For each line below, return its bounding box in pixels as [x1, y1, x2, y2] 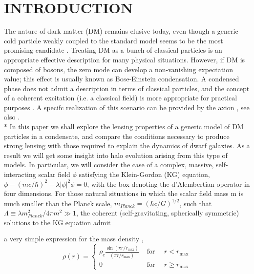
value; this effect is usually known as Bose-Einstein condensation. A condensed [4, 74, 239, 84]
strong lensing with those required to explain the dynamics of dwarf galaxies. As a [4, 140, 250, 151]
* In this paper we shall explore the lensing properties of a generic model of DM [4, 121, 244, 132]
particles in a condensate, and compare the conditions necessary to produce [4, 131, 230, 141]
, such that [179, 198, 212, 208]
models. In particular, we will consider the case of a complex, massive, [4, 159, 214, 170]
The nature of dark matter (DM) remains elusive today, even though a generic [4, 26, 238, 36]
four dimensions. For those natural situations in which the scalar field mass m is [4, 188, 244, 198]
